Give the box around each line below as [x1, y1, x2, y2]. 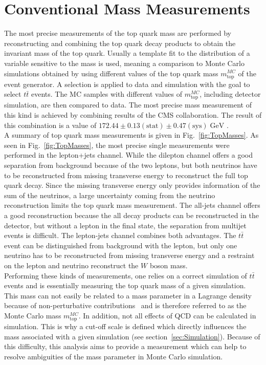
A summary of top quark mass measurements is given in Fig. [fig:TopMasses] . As [4, 130, 259, 140]
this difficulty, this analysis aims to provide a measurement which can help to [4, 341, 247, 352]
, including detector [199, 89, 261, 99]
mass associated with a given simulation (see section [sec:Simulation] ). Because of [4, 331, 260, 341]
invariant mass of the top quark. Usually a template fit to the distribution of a [4, 48, 250, 58]
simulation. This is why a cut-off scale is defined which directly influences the [4, 321, 247, 332]
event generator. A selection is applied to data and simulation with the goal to [4, 78, 250, 89]
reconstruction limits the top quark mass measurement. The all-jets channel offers [4, 200, 260, 210]
